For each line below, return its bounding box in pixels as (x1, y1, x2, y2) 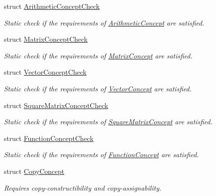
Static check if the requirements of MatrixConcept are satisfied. (4, 50, 193, 60)
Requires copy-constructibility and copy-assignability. (4, 182, 162, 193)
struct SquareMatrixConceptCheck (4, 100, 108, 110)
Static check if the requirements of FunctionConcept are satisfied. (4, 149, 199, 160)
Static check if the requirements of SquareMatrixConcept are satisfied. (4, 116, 213, 127)
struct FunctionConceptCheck (4, 133, 94, 143)
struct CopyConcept (4, 166, 65, 176)
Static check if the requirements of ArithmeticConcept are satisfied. (4, 17, 204, 28)
